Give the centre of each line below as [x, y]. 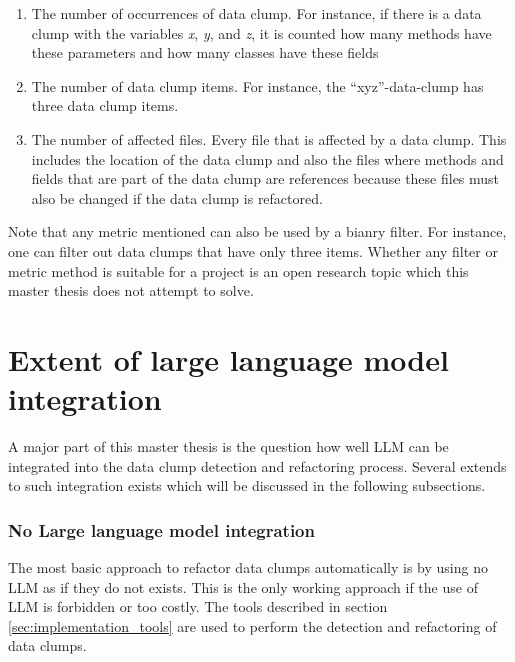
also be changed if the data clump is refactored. [177, 197]
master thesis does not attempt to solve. [131, 290]
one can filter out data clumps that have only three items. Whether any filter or [253, 250]
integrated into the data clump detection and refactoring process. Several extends [257, 465]
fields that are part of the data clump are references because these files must [265, 178]
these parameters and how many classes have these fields [205, 52]
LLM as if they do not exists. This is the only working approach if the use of [243, 586]
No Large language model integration [161, 529]
